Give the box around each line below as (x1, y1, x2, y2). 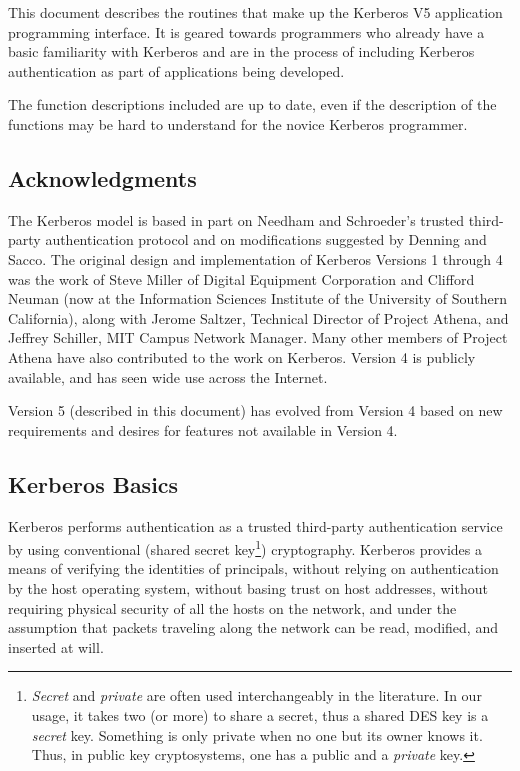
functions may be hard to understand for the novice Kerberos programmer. (8, 113, 468, 134)
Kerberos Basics (8, 468, 179, 499)
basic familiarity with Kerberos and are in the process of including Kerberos (8, 41, 475, 62)
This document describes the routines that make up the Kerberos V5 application (8, 2, 503, 22)
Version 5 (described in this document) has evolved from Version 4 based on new (8, 400, 503, 421)
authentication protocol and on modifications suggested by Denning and (45, 229, 487, 250)
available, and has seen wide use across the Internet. (8, 366, 328, 387)
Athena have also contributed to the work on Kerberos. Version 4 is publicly (8, 346, 476, 367)
